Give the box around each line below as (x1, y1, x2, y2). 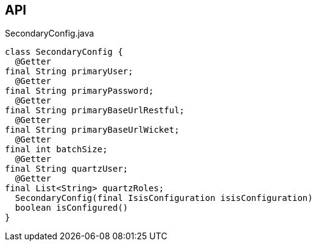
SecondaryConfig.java (5, 28, 94, 39)
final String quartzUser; (5, 164, 128, 174)
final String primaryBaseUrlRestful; (5, 105, 185, 116)
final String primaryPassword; (5, 86, 154, 96)
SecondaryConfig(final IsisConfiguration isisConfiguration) (15, 193, 313, 203)
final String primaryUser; (5, 66, 133, 77)
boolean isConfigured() (15, 203, 128, 213)
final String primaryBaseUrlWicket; (5, 125, 180, 135)
